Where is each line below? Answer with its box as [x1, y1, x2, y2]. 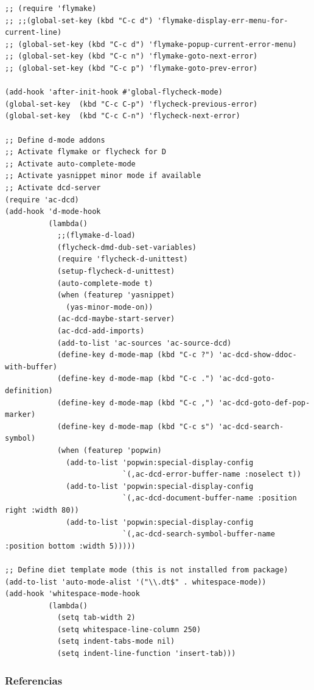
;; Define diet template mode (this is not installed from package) [5, 565, 288, 574]
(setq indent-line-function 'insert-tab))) [57, 649, 236, 658]
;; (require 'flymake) [5, 4, 97, 13]
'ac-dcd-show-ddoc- [218, 350, 297, 360]
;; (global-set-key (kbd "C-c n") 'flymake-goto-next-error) [5, 52, 258, 61]
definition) [5, 386, 53, 395]
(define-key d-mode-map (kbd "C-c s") [57, 422, 214, 431]
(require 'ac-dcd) [5, 195, 79, 204]
